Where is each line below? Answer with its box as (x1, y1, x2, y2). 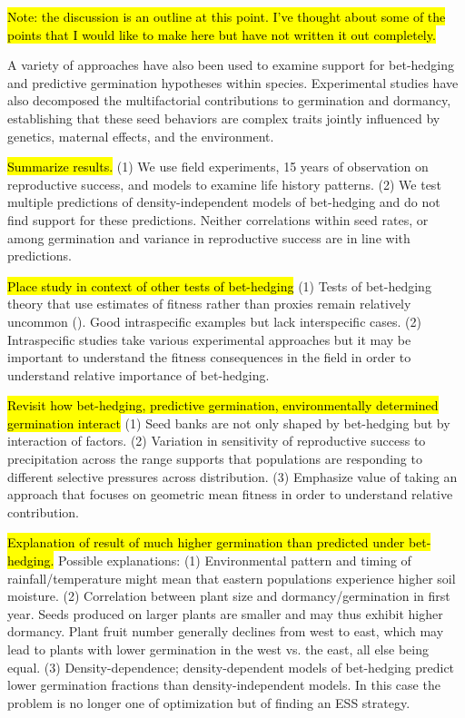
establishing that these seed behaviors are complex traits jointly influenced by (7, 108, 440, 127)
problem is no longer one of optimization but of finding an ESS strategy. (7, 693, 411, 712)
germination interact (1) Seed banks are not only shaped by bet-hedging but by (7, 413, 450, 432)
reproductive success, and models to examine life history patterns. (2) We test (7, 174, 441, 193)
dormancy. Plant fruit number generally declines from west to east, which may (7, 622, 444, 641)
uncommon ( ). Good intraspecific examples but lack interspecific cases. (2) (7, 311, 421, 330)
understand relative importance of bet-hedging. (7, 365, 270, 384)
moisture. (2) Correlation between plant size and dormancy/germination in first (7, 586, 450, 605)
